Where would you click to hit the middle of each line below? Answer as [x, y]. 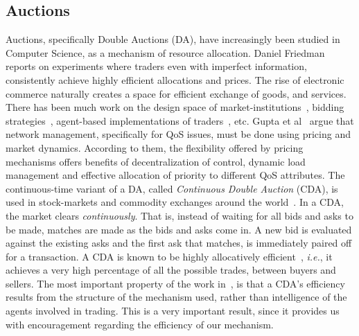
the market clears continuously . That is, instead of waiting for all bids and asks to [179, 215]
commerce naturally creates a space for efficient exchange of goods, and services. [176, 93]
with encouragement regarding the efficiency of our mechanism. [140, 324]
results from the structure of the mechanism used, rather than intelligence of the [176, 297]
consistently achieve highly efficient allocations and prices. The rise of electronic [175, 79]
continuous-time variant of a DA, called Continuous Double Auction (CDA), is [172, 188]
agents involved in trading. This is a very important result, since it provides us [173, 311]
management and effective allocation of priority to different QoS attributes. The [175, 175]
